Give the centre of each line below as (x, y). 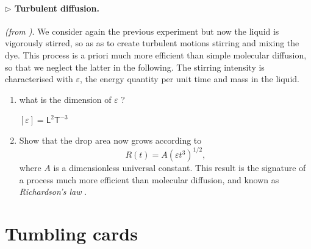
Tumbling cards (71, 233)
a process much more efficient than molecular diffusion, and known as (149, 179)
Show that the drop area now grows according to (110, 140)
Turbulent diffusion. (57, 8)
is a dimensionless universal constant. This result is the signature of (180, 168)
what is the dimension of (65, 99)
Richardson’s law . (53, 191)
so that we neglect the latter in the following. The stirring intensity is (135, 67)
